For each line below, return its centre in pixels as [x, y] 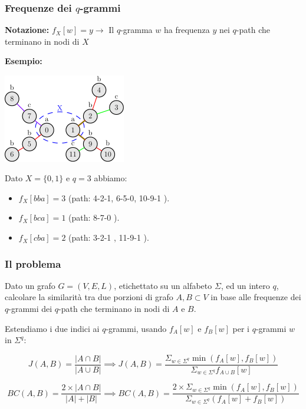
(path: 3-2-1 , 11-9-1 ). [109, 237]
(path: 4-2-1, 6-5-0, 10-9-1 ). [119, 197]
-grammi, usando [136, 328]
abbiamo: [111, 178]
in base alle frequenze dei [256, 297]
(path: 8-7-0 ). [94, 217]
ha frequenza [187, 30]
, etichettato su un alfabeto [163, 285]
